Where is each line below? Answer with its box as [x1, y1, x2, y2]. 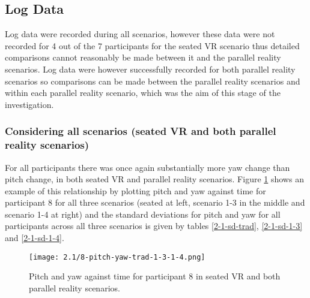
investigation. [5, 98, 54, 110]
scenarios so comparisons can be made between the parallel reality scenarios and [5, 74, 300, 87]
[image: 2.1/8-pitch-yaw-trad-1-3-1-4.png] [29, 252, 205, 261]
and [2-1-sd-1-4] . [5, 231, 64, 244]
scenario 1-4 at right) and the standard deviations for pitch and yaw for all [5, 207, 281, 220]
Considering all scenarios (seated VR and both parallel [5, 124, 276, 139]
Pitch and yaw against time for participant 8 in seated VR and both [29, 270, 281, 282]
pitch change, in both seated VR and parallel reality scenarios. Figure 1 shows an [5, 173, 304, 185]
